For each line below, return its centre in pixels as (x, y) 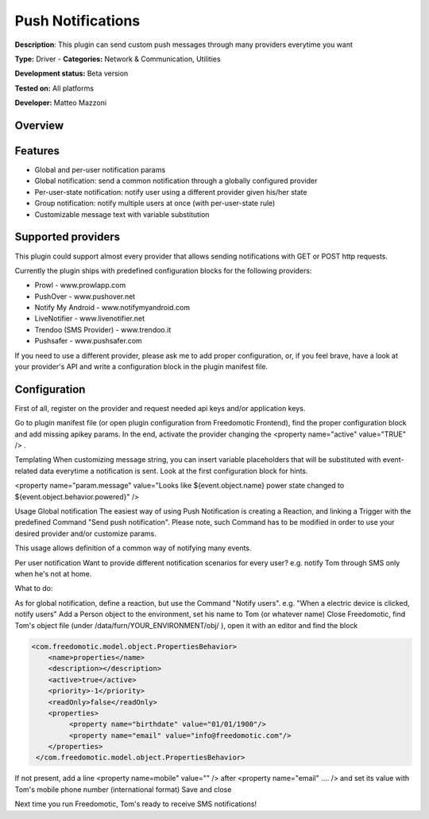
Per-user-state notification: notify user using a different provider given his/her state (171, 192)
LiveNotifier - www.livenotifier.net (90, 319)
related (26, 471)
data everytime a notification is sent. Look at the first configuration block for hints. (174, 471)
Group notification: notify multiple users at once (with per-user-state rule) (155, 204)
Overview (39, 125)
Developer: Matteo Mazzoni (61, 103)
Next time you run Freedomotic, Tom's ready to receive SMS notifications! (136, 804)
